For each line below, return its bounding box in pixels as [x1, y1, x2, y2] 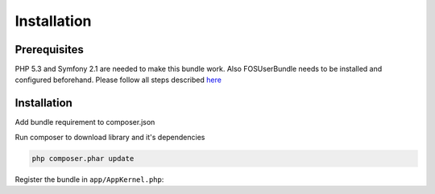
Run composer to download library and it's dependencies [14, 132, 205, 142]
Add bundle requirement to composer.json [14, 118, 155, 127]
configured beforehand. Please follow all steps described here [14, 75, 222, 85]
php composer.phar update [31, 154, 135, 163]
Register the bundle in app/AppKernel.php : [14, 174, 164, 184]
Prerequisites [14, 43, 84, 56]
